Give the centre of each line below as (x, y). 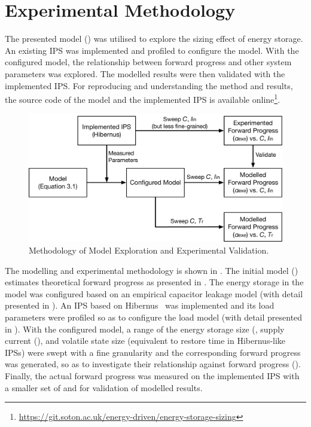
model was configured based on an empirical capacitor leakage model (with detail (154, 293)
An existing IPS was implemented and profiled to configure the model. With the (152, 50)
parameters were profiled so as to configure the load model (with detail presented (154, 317)
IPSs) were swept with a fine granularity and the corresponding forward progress (153, 352)
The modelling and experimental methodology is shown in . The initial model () (152, 270)
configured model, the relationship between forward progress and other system (148, 62)
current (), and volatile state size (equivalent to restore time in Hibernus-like (145, 341)
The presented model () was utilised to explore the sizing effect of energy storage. (154, 39)
